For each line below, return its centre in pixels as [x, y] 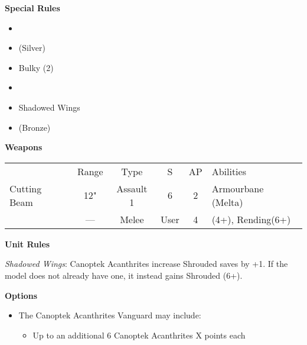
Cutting [26, 188]
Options [21, 295]
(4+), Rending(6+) [251, 219]
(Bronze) [35, 127]
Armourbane [238, 188]
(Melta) [227, 202]
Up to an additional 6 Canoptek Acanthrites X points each [139, 335]
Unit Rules [27, 244]
